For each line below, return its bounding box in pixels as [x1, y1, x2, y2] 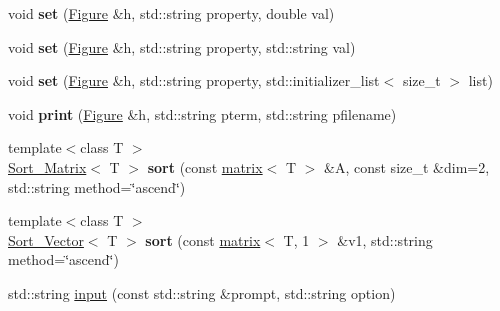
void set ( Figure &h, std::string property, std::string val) [8, 36, 356, 57]
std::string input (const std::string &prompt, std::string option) [8, 282, 396, 303]
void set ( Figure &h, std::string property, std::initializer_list [8, 70, 380, 91]
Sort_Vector [8, 229, 84, 250]
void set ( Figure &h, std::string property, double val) [8, 3, 335, 23]
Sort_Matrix [8, 156, 87, 177]
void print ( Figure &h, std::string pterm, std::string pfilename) [8, 103, 397, 124]
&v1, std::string [337, 229, 433, 250]
